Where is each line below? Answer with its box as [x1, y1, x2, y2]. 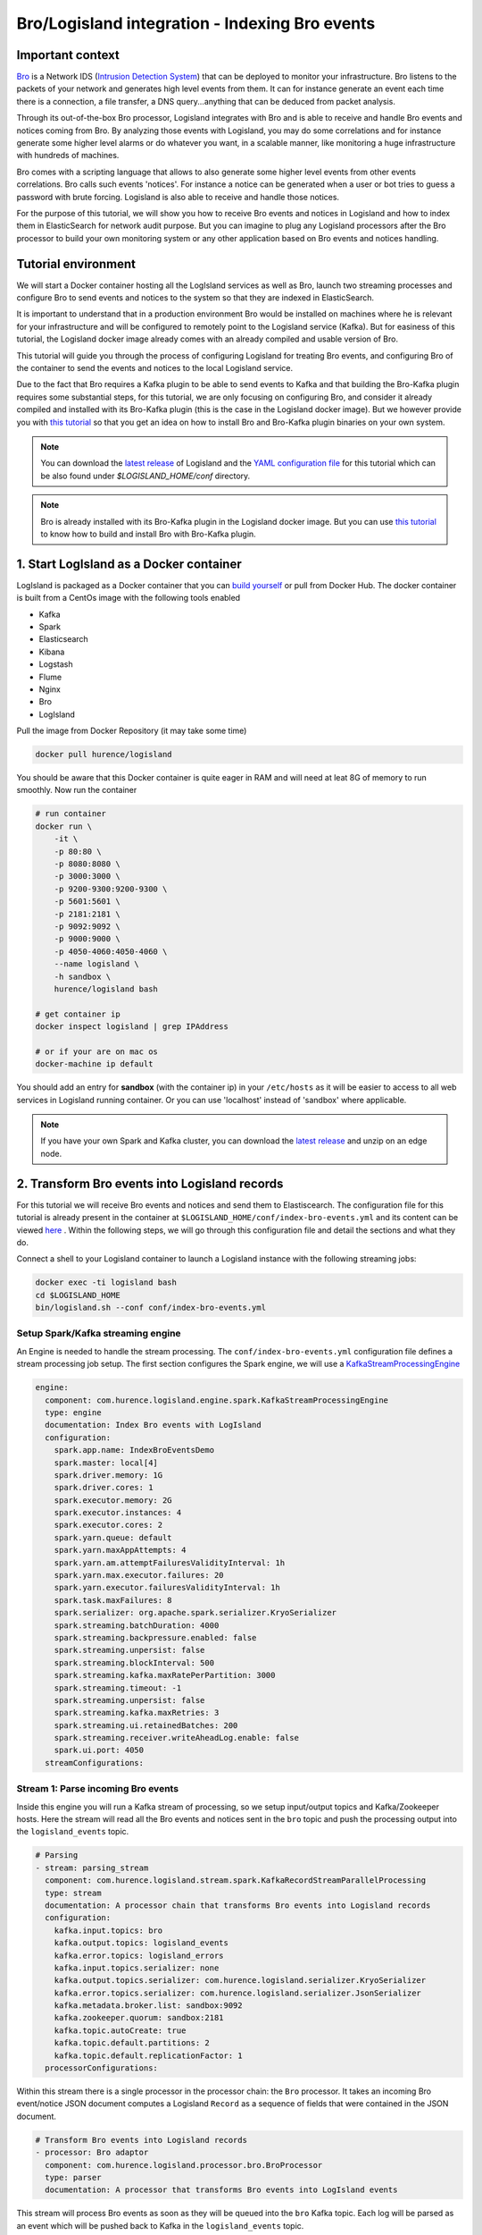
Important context [16, 47, 120, 63]
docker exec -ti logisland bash [35, 1278, 178, 1287]
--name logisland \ [54, 959, 140, 969]
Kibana [38, 646, 65, 657]
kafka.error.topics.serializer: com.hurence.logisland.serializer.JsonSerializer [54, 1987, 421, 1998]
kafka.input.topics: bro [54, 1925, 163, 1936]
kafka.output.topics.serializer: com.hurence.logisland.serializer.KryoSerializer [54, 1976, 427, 1986]
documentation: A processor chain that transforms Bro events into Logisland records [45, 1900, 431, 1910]
